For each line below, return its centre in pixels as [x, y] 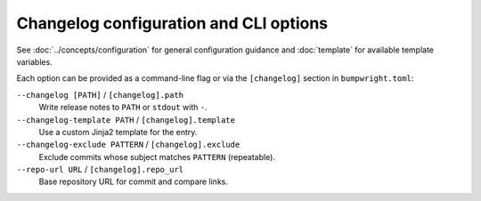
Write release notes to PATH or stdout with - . [123, 108]
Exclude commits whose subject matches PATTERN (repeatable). [157, 157]
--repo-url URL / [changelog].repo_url [100, 170]
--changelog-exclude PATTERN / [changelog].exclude [128, 145]
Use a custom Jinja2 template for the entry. [118, 132]
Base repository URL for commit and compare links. [134, 181]
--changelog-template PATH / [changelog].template [126, 119]
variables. [34, 61]
